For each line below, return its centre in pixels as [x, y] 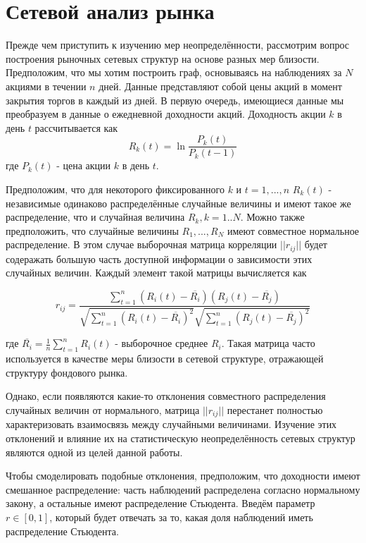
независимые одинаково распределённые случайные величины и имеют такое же [178, 203]
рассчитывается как [76, 127]
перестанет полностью [275, 409]
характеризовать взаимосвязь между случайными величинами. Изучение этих [171, 424]
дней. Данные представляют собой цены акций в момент [220, 86]
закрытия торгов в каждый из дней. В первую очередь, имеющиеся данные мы [175, 100]
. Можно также [272, 217]
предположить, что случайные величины [92, 230]
